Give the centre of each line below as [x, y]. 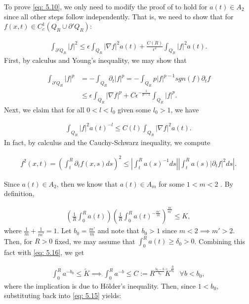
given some [134, 109]
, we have [185, 109]
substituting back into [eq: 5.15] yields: [63, 295]
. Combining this [220, 241]
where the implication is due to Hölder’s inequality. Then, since [100, 285]
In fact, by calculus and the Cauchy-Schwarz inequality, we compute [107, 142]
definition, [19, 193]
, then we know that [87, 183]
